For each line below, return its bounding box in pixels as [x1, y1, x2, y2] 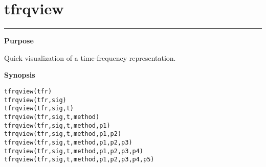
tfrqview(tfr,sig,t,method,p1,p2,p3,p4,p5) [4, 156, 154, 163]
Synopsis [4, 69, 35, 80]
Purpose [4, 35, 34, 46]
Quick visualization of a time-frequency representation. [4, 52, 176, 63]
